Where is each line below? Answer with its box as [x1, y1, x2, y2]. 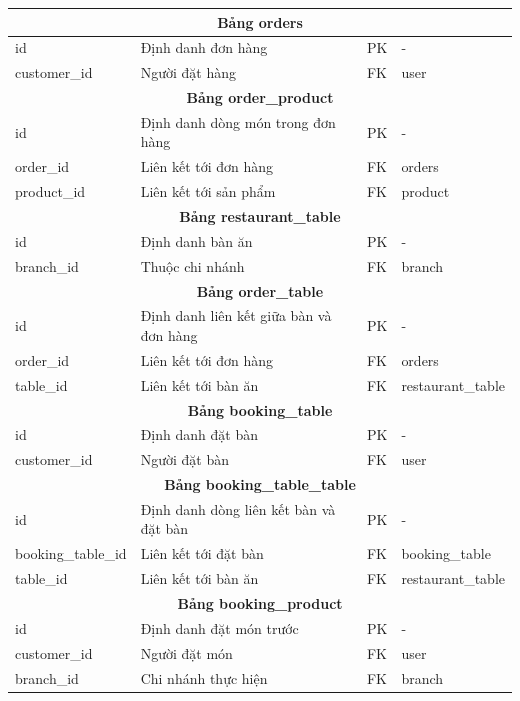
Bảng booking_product [177, 593, 343, 613]
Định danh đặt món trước [140, 617, 299, 638]
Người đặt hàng [140, 62, 236, 83]
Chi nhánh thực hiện [140, 667, 268, 688]
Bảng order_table [196, 280, 324, 301]
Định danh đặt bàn [140, 424, 258, 445]
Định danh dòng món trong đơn [140, 111, 336, 132]
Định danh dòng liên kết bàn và [140, 498, 336, 519]
